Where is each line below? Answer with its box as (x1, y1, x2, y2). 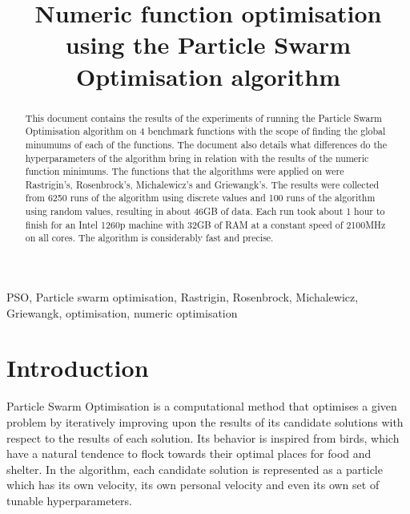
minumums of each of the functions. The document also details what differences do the (25, 137, 387, 151)
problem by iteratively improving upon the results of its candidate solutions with (6, 414, 404, 431)
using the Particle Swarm (65, 28, 352, 61)
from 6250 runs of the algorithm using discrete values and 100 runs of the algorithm (25, 191, 376, 204)
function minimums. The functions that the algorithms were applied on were (25, 164, 344, 178)
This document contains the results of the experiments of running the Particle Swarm (25, 111, 383, 124)
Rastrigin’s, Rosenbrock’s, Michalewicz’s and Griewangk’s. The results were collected (25, 177, 380, 191)
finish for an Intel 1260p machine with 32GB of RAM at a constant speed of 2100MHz (25, 217, 386, 231)
